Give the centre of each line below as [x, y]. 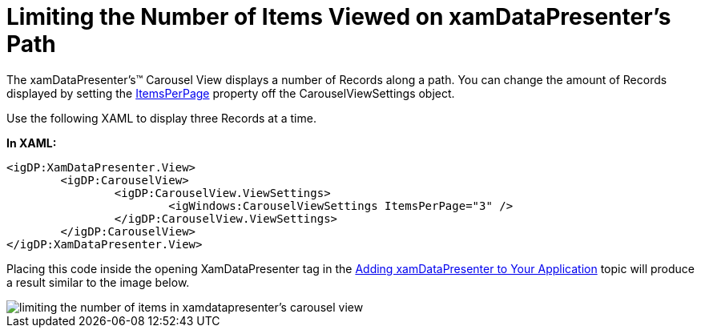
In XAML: [32, 143]
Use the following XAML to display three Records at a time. [161, 118]
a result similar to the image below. [98, 282]
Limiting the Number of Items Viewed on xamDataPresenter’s [339, 17]
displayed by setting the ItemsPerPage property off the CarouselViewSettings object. [231, 93]
